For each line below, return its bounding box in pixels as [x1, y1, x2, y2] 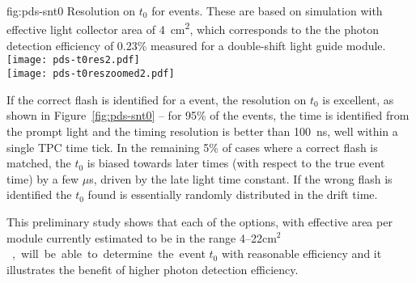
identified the [6, 186, 72, 203]
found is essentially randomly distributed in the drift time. [87, 186, 378, 203]
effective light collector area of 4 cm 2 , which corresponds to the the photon [6, 19, 379, 38]
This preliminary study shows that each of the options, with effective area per [6, 213, 393, 230]
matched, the [6, 154, 71, 171]
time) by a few [6, 170, 79, 187]
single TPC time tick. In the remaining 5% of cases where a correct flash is [6, 138, 378, 155]
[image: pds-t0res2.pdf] [6, 54, 140, 66]
